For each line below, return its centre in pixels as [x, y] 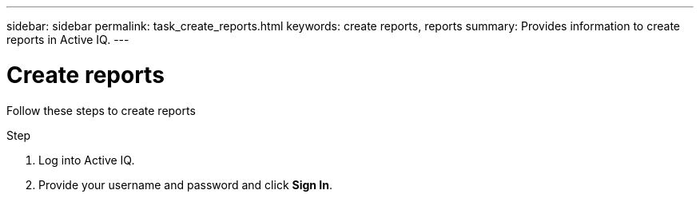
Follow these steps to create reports [101, 110]
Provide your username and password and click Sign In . [186, 184]
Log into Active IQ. [87, 160]
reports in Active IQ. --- [68, 40]
